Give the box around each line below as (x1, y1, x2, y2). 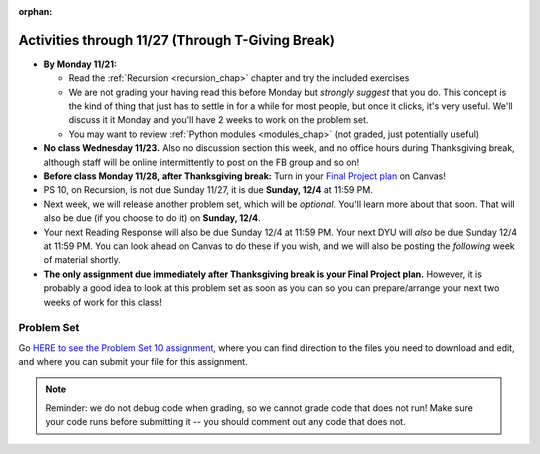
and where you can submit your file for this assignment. (18, 356, 249, 368)
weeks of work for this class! (43, 296, 162, 308)
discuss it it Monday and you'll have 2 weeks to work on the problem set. (68, 114, 369, 126)
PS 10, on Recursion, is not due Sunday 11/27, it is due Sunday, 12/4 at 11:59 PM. (43, 184, 374, 196)
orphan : (18, 6, 53, 17)
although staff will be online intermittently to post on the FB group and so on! (43, 156, 360, 168)
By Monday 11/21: (43, 58, 117, 70)
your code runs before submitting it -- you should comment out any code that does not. (45, 416, 406, 428)
